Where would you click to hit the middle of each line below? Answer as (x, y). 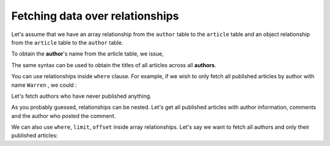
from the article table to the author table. (67, 42)
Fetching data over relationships (95, 16)
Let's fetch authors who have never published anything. (82, 96)
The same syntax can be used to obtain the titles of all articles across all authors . (114, 65)
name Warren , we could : (44, 85)
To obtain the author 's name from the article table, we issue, (88, 54)
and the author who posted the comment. (64, 115)
